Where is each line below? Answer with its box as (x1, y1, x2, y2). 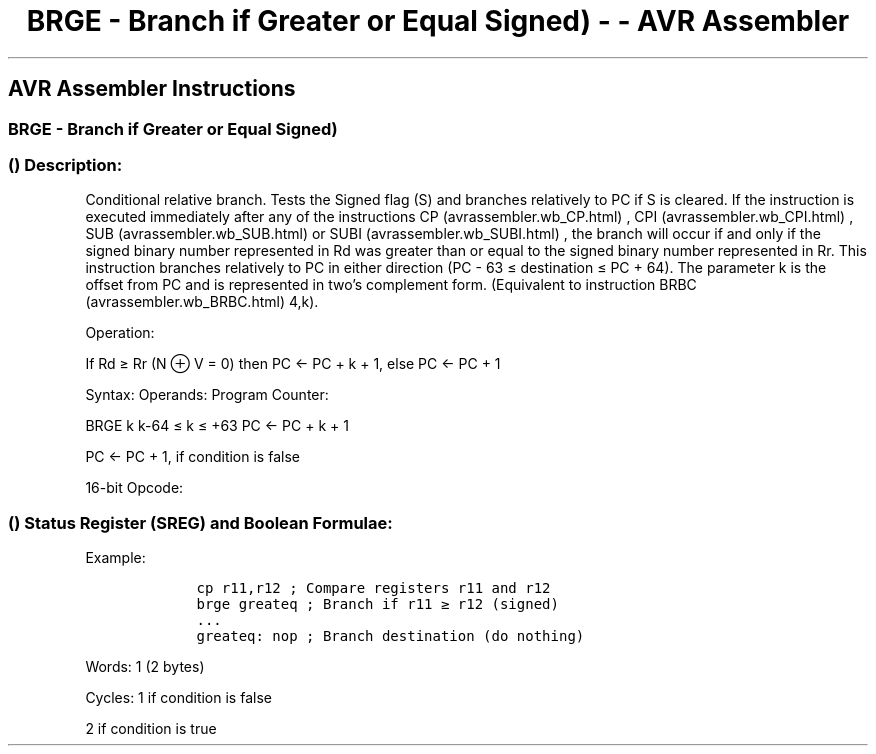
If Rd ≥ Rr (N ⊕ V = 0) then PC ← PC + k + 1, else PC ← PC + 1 (85, 355, 501, 373)
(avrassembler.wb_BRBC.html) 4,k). (85, 293, 319, 311)
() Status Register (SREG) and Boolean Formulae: (8, 512, 393, 533)
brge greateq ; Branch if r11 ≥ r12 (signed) (196, 596, 559, 613)
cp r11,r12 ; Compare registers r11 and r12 (196, 580, 551, 597)
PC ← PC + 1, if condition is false (85, 448, 300, 466)
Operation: (85, 324, 155, 342)
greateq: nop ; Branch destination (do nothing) (196, 628, 585, 645)
